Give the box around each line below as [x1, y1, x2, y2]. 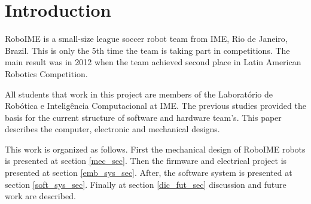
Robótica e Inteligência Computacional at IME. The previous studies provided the [5, 99, 306, 112]
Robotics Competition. [5, 67, 88, 80]
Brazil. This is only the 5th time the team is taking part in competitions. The [5, 44, 290, 56]
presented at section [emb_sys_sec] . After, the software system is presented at [5, 166, 292, 179]
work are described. [5, 190, 76, 202]
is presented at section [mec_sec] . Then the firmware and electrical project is [5, 154, 287, 167]
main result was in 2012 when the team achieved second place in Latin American [5, 56, 301, 68]
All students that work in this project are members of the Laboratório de [5, 87, 273, 100]
